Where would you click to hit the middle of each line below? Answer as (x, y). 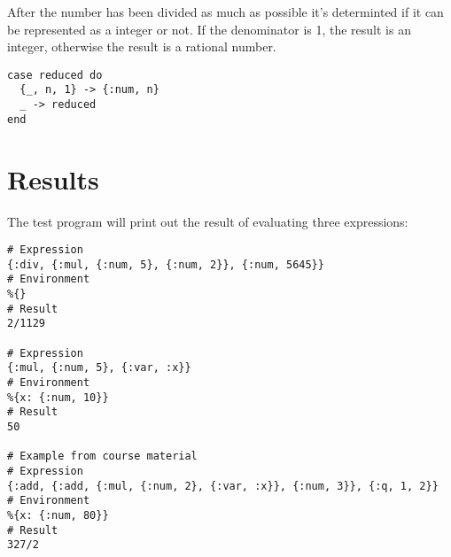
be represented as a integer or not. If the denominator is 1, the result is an (209, 29)
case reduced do (55, 75)
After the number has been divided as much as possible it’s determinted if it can (225, 12)
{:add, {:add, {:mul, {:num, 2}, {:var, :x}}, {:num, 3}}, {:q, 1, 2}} (223, 486)
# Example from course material (102, 456)
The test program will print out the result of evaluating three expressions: (208, 221)
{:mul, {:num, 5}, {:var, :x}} (99, 368)
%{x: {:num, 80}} (58, 515)
